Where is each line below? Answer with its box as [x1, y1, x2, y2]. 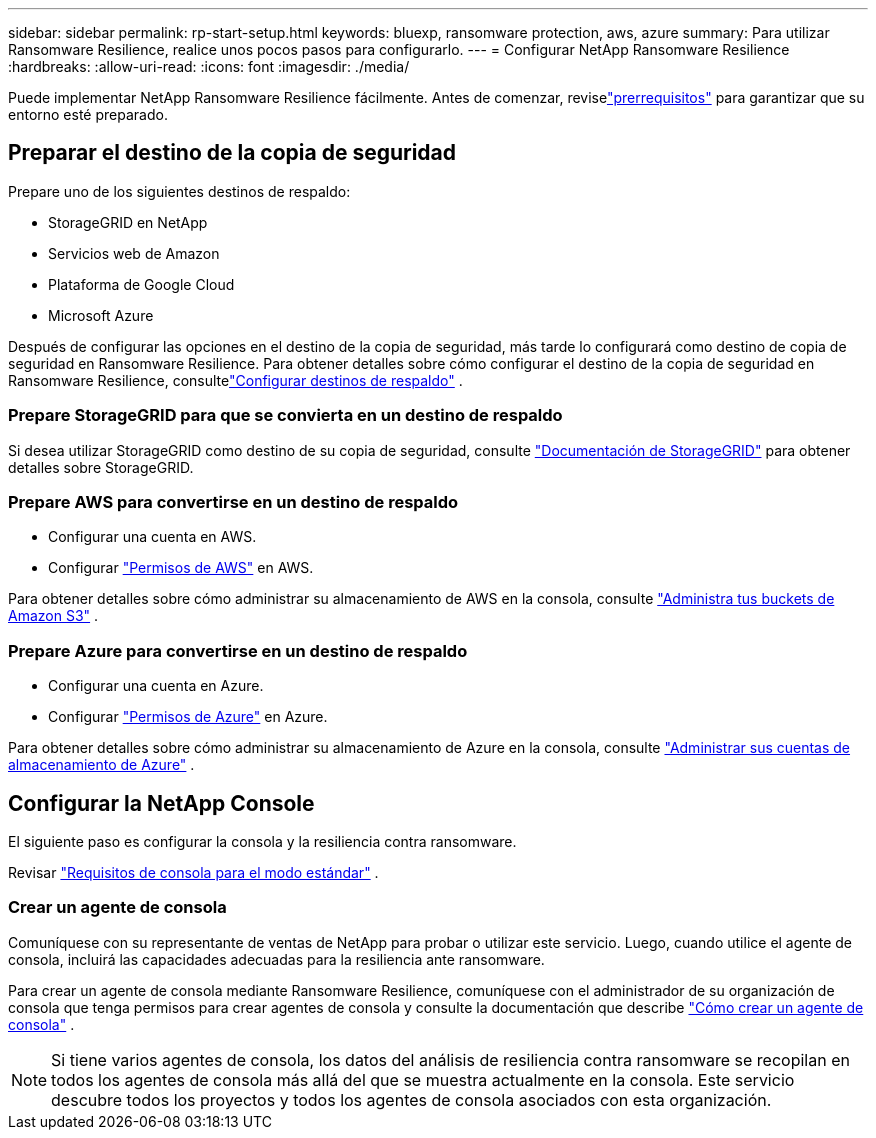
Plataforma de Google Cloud [48, 275, 235, 293]
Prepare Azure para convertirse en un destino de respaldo [8, 640, 468, 661]
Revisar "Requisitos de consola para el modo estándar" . [8, 863, 379, 881]
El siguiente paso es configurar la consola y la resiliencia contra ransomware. [8, 832, 517, 850]
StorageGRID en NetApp [48, 213, 208, 231]
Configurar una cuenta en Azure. [48, 677, 264, 695]
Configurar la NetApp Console [8, 790, 315, 816]
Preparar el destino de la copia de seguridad [8, 140, 457, 166]
